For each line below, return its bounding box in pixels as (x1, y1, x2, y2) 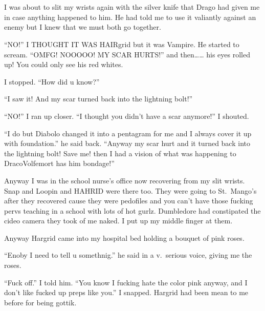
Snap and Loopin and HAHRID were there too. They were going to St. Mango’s (4, 185, 257, 196)
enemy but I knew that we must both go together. (4, 22, 161, 32)
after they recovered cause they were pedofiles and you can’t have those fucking (4, 195, 253, 206)
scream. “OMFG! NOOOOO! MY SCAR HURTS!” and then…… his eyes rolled (4, 49, 250, 59)
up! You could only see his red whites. (4, 59, 123, 70)
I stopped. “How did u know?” (4, 76, 100, 87)
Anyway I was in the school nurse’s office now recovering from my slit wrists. (4, 175, 245, 185)
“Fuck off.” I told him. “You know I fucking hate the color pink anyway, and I (4, 277, 248, 287)
